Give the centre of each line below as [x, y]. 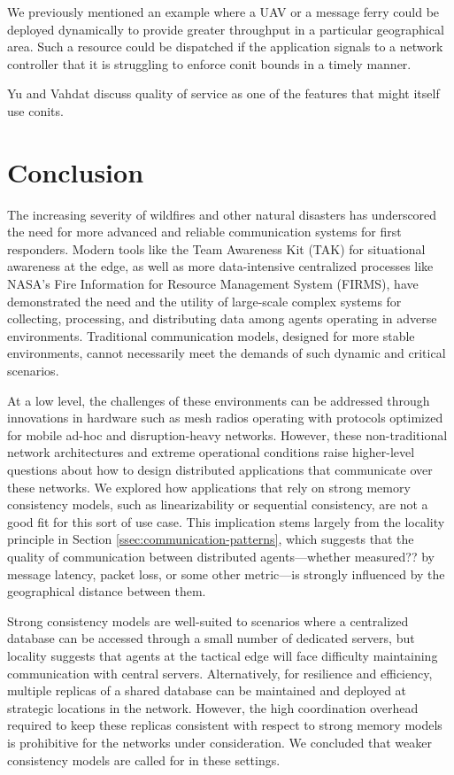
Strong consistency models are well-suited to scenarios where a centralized [208, 620]
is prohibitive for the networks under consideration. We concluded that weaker [219, 742]
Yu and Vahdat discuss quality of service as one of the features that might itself [223, 93]
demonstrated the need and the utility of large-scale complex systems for [204, 301]
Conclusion [76, 171]
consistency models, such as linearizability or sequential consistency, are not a [218, 504]
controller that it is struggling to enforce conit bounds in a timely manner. [209, 63]
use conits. [35, 110]
